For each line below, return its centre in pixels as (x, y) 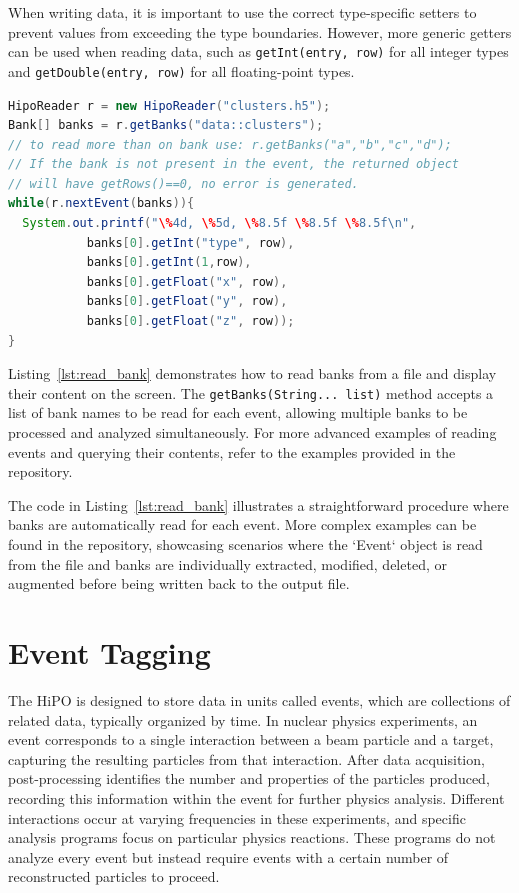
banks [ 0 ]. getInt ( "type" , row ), (190, 242)
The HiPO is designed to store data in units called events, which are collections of (259, 699)
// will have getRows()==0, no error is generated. (183, 183)
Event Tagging (109, 652)
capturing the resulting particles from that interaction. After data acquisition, (246, 758)
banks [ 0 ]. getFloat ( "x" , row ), (187, 281)
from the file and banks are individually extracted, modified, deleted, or (227, 563)
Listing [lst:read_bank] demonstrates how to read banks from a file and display (252, 373)
